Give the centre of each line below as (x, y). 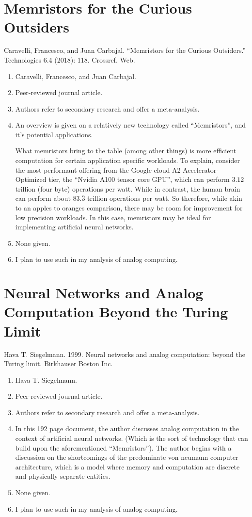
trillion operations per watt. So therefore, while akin (165, 198)
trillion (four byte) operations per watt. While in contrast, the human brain (128, 188)
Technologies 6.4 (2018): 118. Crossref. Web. (70, 59)
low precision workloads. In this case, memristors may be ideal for (113, 217)
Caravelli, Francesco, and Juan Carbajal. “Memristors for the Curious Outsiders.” (125, 50)
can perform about (43, 198)
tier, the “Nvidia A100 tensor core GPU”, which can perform (139, 179)
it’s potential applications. (54, 134)
